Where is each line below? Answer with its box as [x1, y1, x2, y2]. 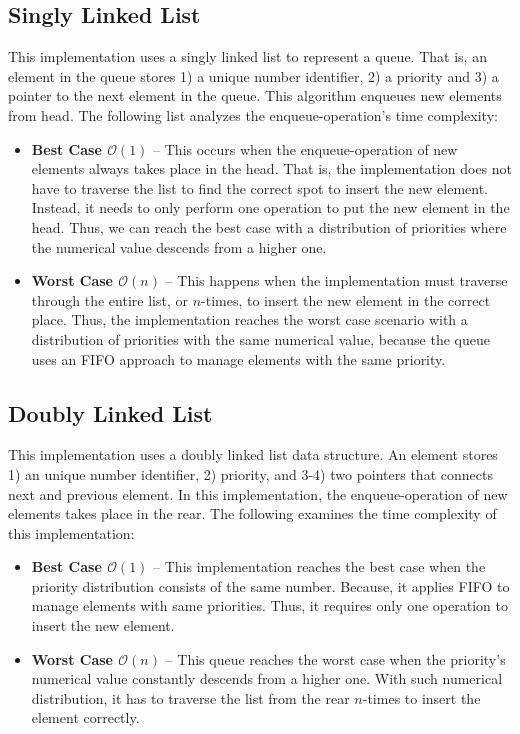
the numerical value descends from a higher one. [31, 236, 327, 257]
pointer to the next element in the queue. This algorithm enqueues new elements [8, 85, 502, 106]
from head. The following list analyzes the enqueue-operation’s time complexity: [8, 104, 498, 125]
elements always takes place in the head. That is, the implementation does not [31, 158, 513, 179]
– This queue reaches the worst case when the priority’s [165, 648, 506, 669]
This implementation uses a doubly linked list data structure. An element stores [8, 444, 498, 465]
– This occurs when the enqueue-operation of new [153, 138, 458, 159]
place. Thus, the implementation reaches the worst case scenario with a [31, 309, 468, 330]
